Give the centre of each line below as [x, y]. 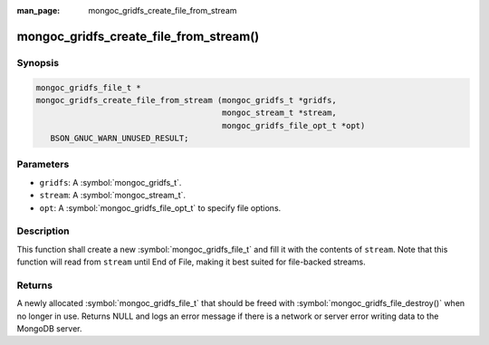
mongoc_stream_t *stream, [279, 113]
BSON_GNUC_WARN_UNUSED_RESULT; [120, 139]
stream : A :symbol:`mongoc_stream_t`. [112, 196]
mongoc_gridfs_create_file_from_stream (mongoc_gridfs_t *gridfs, [186, 100]
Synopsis [38, 62]
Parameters [43, 165]
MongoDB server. [49, 329]
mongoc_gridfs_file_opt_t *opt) [294, 125]
